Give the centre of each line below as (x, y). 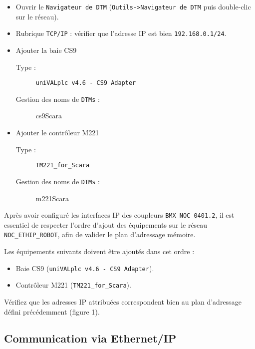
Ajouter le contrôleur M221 (57, 132)
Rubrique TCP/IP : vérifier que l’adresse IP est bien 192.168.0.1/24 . (121, 33)
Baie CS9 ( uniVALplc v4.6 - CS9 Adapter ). (85, 268)
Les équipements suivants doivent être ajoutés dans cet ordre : (99, 251)
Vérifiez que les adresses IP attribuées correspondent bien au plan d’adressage (123, 301)
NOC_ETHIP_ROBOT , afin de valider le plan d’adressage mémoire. (100, 234)
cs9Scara (49, 116)
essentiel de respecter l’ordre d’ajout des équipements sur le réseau (106, 224)
